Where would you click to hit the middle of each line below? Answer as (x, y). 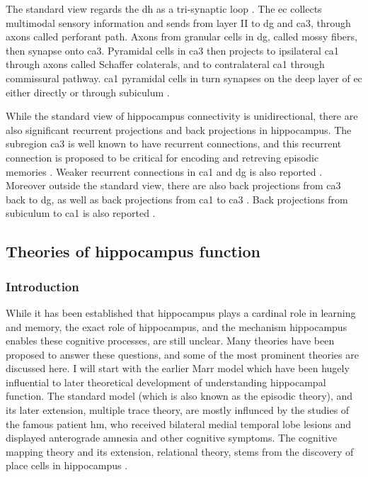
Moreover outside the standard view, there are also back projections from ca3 (173, 185)
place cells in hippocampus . (67, 465)
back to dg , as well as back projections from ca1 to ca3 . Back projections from (177, 199)
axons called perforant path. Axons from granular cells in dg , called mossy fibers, (182, 37)
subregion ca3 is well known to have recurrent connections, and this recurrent (174, 144)
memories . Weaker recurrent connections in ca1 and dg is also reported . (164, 171)
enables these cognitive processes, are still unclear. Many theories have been (170, 341)
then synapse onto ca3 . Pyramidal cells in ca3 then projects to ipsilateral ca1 (172, 50)
